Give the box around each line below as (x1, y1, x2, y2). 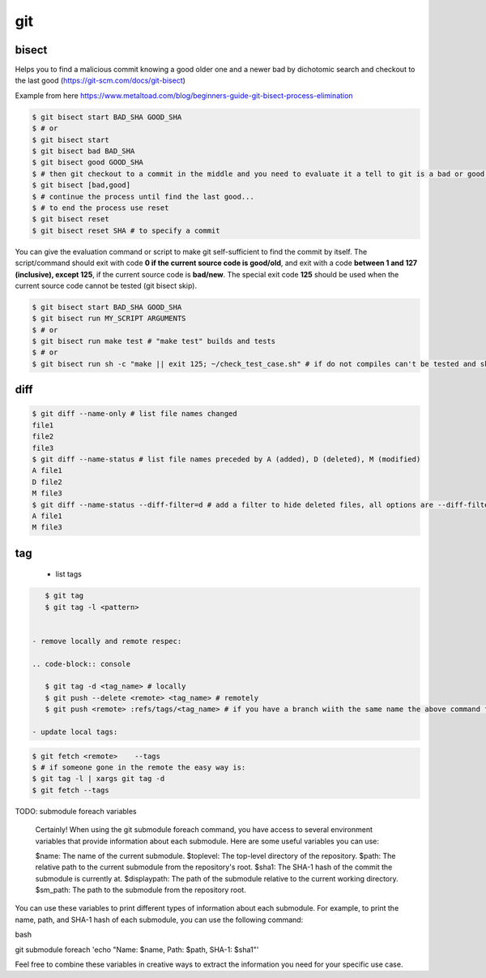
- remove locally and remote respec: (32, 637, 182, 646)
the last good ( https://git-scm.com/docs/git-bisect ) (15, 75, 186, 85)
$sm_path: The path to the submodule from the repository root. (35, 885, 246, 895)
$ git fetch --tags (32, 785, 109, 795)
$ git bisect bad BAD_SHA (32, 147, 135, 156)
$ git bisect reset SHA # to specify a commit (32, 225, 220, 235)
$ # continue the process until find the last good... (32, 191, 254, 201)
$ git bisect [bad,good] (32, 181, 131, 190)
